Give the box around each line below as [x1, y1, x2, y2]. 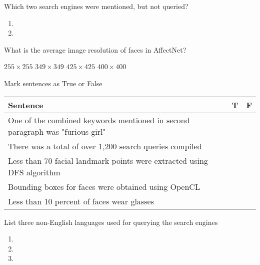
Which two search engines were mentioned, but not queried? [4, 1, 188, 11]
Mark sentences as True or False [4, 78, 102, 88]
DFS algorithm [8, 166, 60, 178]
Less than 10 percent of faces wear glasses [8, 195, 154, 207]
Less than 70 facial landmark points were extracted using [8, 154, 208, 166]
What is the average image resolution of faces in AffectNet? [4, 44, 186, 55]
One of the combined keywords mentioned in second [8, 114, 190, 126]
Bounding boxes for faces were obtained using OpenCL [8, 180, 200, 192]
